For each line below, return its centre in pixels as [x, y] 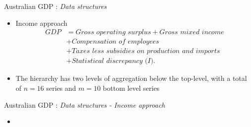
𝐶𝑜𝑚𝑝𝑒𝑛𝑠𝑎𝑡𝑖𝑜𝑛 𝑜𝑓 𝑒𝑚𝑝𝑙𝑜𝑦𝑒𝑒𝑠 [115, 42]
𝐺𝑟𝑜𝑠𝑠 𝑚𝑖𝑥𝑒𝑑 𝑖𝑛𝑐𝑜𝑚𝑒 [192, 32]
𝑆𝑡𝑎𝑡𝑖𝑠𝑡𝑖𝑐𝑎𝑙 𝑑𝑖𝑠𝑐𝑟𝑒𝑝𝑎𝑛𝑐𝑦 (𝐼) [112, 61]
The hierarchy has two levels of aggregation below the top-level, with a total [131, 78]
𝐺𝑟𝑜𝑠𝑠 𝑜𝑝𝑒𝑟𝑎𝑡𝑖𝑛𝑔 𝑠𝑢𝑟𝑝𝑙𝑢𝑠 [113, 32]
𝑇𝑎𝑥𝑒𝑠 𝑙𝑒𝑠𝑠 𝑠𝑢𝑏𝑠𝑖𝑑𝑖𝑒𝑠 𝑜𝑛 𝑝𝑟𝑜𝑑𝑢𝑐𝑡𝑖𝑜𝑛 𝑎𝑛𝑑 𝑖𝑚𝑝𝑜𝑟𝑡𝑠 [146, 51]
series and [61, 88]
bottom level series [131, 88]
